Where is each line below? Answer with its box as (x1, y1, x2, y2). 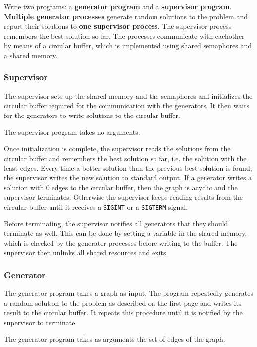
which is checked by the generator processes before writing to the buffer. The (4, 237, 238, 248)
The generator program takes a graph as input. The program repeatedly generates (4, 288, 254, 298)
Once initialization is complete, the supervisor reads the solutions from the (4, 143, 231, 154)
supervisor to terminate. (4, 317, 77, 327)
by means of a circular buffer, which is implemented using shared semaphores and (4, 40, 252, 51)
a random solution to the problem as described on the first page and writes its (4, 297, 242, 308)
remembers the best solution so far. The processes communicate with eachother (4, 30, 245, 41)
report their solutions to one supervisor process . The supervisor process (4, 21, 232, 31)
